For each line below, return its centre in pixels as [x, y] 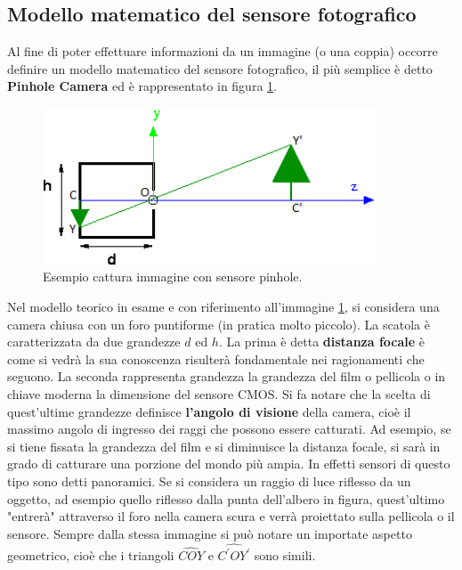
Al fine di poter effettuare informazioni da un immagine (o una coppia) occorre [223, 51]
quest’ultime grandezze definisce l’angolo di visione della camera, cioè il [209, 411]
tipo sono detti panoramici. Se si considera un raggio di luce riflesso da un [209, 480]
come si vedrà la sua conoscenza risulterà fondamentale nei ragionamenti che [216, 358]
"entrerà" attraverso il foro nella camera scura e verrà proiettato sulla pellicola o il [231, 516]
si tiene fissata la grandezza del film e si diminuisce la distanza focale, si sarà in [224, 446]
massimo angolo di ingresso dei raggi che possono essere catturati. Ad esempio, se [229, 429]
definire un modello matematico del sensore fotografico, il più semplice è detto [220, 68]
